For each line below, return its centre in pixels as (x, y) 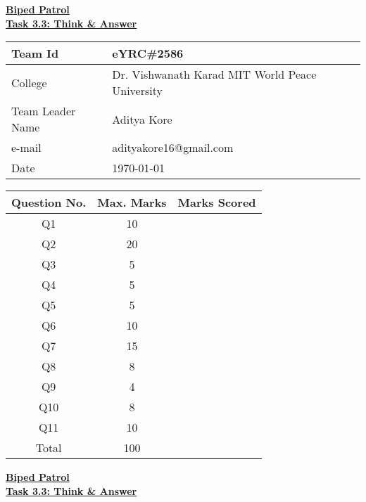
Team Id (35, 53)
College (29, 82)
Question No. (49, 202)
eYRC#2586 (148, 53)
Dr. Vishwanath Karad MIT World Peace (214, 75)
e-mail (26, 148)
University (137, 91)
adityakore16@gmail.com (173, 148)
